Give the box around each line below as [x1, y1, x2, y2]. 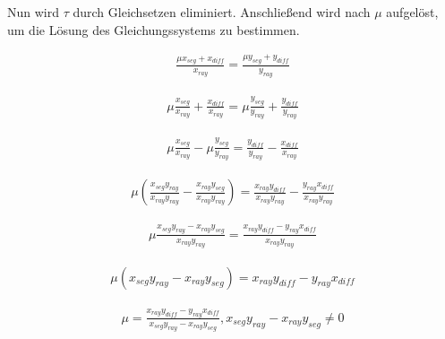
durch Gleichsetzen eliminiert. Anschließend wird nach [73, 3, 371, 21]
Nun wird [7, 3, 60, 21]
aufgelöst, [386, 3, 439, 21]
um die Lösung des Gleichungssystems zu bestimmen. [7, 20, 300, 39]
